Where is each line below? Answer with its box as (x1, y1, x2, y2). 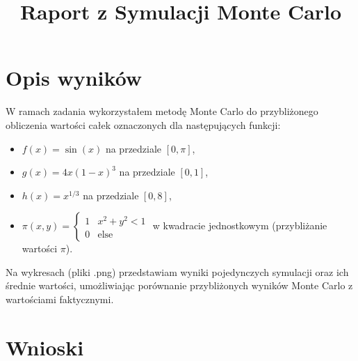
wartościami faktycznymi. (6, 292, 114, 307)
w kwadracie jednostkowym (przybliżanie (152, 218, 327, 233)
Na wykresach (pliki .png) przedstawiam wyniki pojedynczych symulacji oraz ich (6, 264, 349, 279)
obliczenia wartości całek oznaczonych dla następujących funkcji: (6, 117, 281, 132)
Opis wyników (6, 63, 143, 92)
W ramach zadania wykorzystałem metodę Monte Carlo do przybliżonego (6, 104, 318, 118)
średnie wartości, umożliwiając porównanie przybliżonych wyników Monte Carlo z (6, 278, 353, 293)
